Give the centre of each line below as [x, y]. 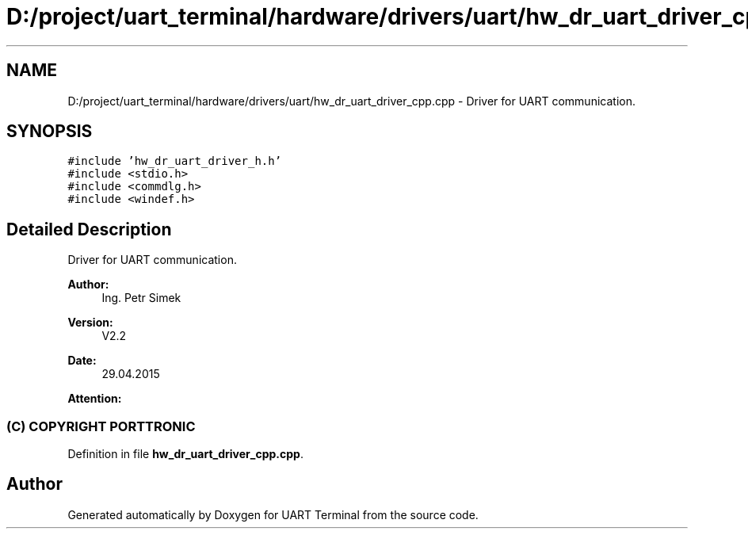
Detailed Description [89, 229]
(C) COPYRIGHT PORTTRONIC [101, 426]
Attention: [95, 399]
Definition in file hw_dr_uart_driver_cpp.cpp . [185, 454]
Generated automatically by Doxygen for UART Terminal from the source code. [273, 514]
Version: [90, 323]
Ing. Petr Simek [141, 298]
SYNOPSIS [50, 132]
